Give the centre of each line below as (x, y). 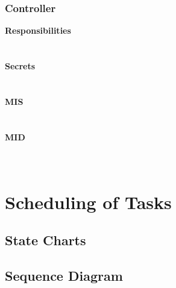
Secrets (20, 66)
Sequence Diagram (64, 275)
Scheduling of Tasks (88, 202)
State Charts (46, 240)
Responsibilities (38, 30)
